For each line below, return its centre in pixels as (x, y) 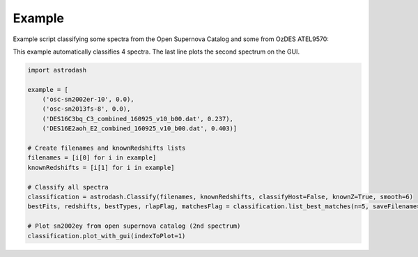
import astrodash (57, 70)
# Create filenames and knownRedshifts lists (107, 148)
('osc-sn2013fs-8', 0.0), (86, 109)
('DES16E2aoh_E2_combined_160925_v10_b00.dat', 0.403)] (140, 128)
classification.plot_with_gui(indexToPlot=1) (107, 236)
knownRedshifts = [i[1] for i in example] (101, 168)
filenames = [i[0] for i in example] (92, 158)
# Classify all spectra (68, 187)
